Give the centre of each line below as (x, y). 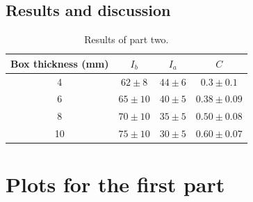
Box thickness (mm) (60, 63)
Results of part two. (126, 39)
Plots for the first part (115, 184)
